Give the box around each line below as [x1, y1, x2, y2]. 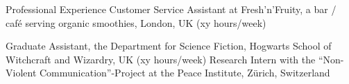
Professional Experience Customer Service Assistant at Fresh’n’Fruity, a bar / [6, 2, 337, 16]
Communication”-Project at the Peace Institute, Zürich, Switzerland [39, 65, 330, 80]
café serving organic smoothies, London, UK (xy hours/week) [6, 15, 266, 30]
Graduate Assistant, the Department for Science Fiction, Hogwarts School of [6, 39, 332, 53]
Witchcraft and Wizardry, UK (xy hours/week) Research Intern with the [6, 52, 316, 66]
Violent [6, 65, 37, 80]
